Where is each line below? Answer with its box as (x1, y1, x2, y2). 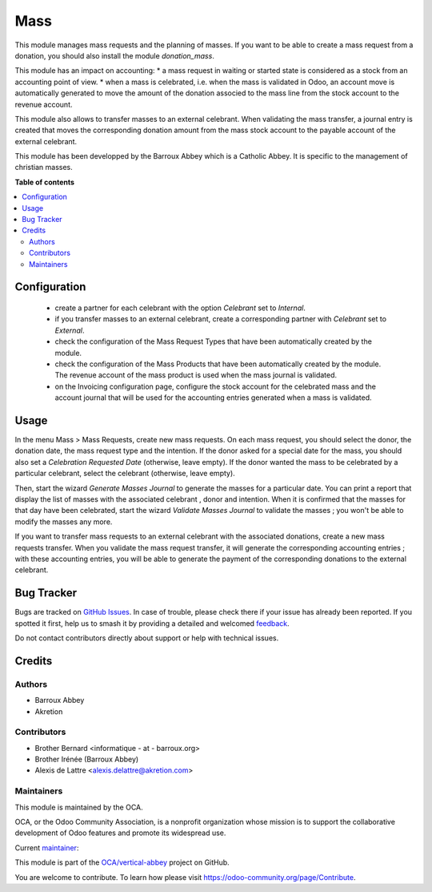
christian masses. (14, 163, 73, 172)
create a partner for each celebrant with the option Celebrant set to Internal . (54, 303, 306, 313)
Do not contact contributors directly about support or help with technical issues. (14, 633, 279, 643)
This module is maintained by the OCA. (14, 802, 143, 812)
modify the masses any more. (14, 517, 113, 527)
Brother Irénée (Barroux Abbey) (34, 754, 139, 765)
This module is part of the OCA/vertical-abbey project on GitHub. (14, 858, 230, 867)
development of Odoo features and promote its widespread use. (14, 828, 226, 838)
